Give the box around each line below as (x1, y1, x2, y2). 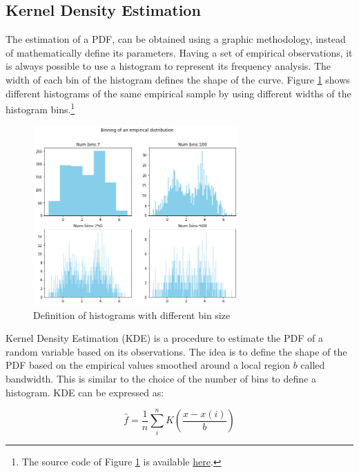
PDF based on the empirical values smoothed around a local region (6, 358, 290, 372)
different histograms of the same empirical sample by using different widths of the (6, 86, 351, 100)
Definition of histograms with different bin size (33, 307, 231, 322)
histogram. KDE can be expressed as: (6, 385, 164, 399)
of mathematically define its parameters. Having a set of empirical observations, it (6, 45, 353, 59)
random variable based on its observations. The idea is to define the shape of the (6, 344, 347, 358)
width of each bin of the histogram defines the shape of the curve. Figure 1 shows (6, 72, 350, 86)
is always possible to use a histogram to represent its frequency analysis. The (6, 59, 331, 73)
